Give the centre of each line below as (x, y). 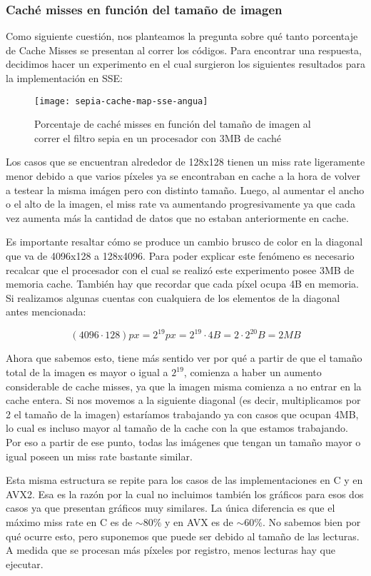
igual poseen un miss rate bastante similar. (99, 456)
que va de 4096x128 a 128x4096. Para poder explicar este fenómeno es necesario (180, 256)
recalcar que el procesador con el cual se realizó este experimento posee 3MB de (180, 269)
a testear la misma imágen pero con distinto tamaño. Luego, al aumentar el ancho (185, 190)
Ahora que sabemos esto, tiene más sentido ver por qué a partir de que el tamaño (184, 358)
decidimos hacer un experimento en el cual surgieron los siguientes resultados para (185, 64)
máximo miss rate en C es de (69, 522)
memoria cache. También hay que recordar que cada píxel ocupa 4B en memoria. (183, 284)
